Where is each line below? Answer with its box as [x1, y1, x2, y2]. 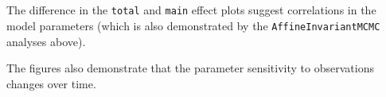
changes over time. [6, 75, 96, 91]
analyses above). [6, 33, 86, 49]
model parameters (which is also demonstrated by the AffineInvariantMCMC [6, 17, 380, 34]
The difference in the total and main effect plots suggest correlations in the [6, 2, 376, 18]
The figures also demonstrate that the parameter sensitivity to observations [6, 60, 374, 76]
